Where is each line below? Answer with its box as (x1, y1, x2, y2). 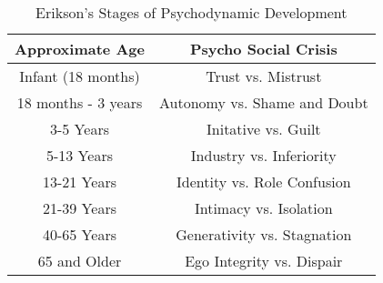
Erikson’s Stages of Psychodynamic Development (35, 2, 348, 23)
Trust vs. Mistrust (206, 66, 322, 86)
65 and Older (37, 250, 122, 271)
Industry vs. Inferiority (190, 145, 337, 166)
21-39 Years (42, 197, 116, 218)
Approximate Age (15, 38, 145, 59)
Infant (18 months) (19, 66, 140, 86)
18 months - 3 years (16, 92, 143, 113)
